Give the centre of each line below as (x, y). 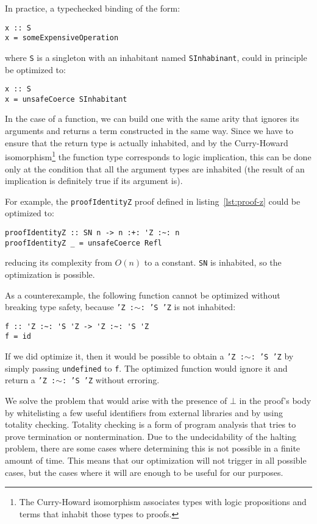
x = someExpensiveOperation (62, 38)
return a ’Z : (30, 380)
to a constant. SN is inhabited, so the (213, 262)
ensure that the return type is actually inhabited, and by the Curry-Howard (147, 142)
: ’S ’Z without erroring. (111, 380)
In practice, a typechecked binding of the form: (93, 8)
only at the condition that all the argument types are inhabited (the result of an (155, 168)
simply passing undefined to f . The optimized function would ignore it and (146, 368)
